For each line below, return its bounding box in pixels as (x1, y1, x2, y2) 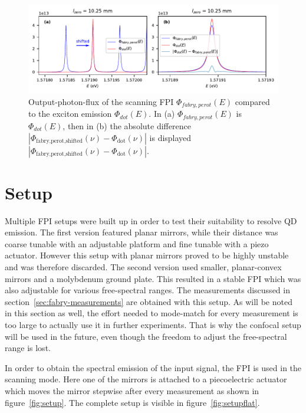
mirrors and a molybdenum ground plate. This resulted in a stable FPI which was (5, 272, 301, 284)
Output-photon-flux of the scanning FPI (28, 96, 174, 108)
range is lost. (5, 342, 51, 354)
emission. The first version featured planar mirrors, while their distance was (5, 226, 278, 238)
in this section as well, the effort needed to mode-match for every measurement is (5, 307, 298, 319)
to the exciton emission (28, 107, 112, 120)
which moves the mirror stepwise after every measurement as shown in (5, 384, 259, 396)
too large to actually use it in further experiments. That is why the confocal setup (5, 319, 301, 330)
